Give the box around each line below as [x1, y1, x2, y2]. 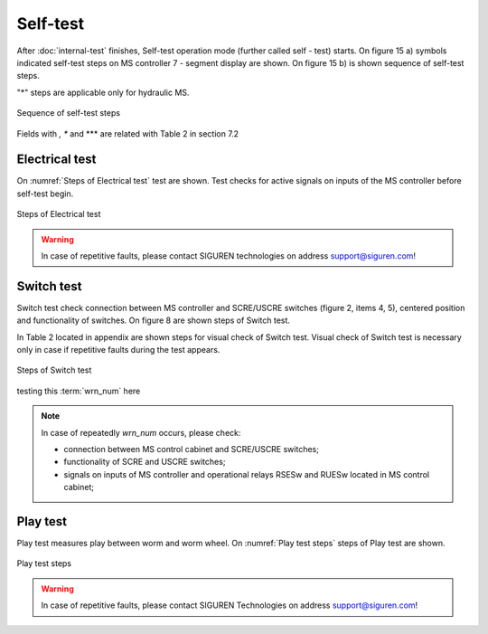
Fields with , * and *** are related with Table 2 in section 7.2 [16, 128, 239, 139]
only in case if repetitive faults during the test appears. [16, 345, 221, 355]
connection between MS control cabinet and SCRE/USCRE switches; [63, 444, 320, 454]
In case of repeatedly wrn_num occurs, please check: [41, 427, 241, 438]
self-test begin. [16, 188, 74, 199]
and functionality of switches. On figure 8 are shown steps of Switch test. [16, 315, 291, 326]
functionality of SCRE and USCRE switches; [63, 457, 226, 468]
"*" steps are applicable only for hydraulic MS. [16, 87, 190, 98]
